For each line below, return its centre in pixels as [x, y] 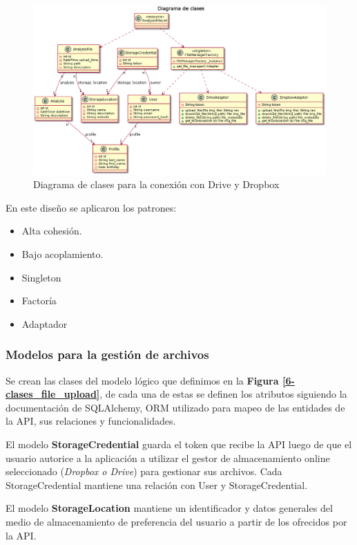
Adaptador [45, 323]
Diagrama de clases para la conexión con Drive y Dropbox [156, 184]
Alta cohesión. [52, 231]
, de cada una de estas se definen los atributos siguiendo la [223, 394]
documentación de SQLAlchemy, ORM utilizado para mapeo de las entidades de [175, 407]
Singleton [41, 277]
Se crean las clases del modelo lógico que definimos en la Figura [142, 380]
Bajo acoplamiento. [62, 254]
